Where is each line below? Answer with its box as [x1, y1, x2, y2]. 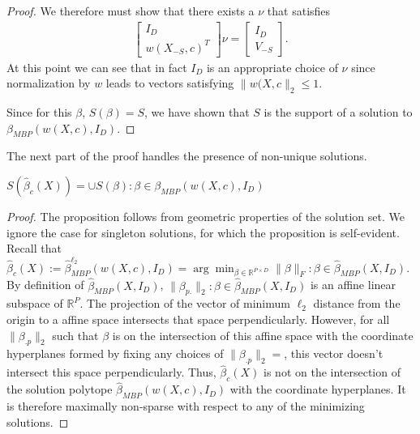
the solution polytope [6, 381, 113, 398]
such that [52, 326, 99, 343]
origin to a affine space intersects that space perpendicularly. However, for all [6, 310, 390, 327]
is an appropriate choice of [206, 58, 338, 75]
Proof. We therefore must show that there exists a [6, 2, 255, 19]
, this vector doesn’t [284, 345, 384, 362]
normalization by [6, 74, 91, 91]
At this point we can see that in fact [6, 58, 187, 75]
